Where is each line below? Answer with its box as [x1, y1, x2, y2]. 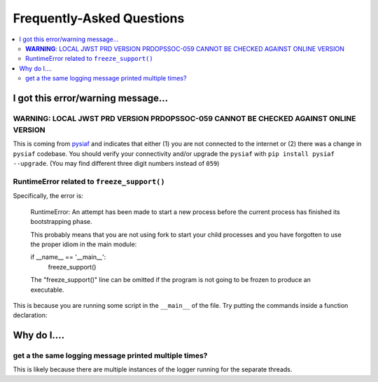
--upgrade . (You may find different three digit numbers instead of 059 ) [13, 160, 220, 168]
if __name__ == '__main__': [30, 253, 106, 262]
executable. [30, 285, 64, 294]
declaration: [13, 311, 48, 320]
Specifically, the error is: [13, 192, 83, 200]
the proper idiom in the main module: [30, 240, 137, 248]
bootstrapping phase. [30, 218, 92, 226]
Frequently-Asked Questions [13, 10, 185, 26]
